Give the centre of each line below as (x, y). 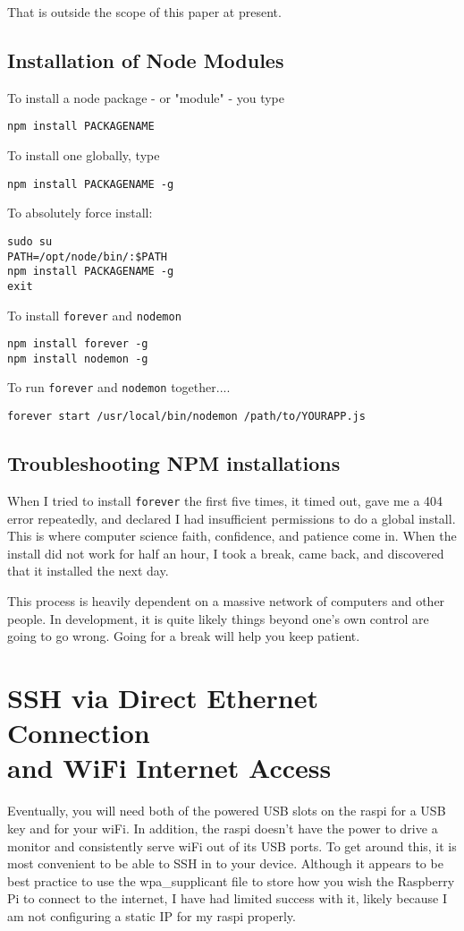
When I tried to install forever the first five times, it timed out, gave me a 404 (225, 500)
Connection (79, 733)
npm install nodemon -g (78, 359)
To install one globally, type (84, 155)
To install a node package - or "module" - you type (146, 97)
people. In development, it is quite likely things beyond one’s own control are (218, 618)
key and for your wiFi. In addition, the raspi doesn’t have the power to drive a (223, 828)
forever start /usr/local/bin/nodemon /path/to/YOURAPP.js (186, 417)
